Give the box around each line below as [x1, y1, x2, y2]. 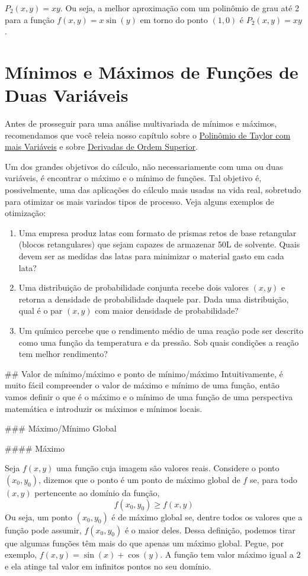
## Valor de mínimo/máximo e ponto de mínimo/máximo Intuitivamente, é [5, 367, 283, 379]
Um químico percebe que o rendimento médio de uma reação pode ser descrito [18, 324, 303, 336]
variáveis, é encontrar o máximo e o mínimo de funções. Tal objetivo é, [5, 172, 262, 184]
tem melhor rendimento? [18, 347, 108, 360]
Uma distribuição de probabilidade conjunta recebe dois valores [18, 281, 249, 294]
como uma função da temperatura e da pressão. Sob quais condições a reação [18, 336, 299, 348]
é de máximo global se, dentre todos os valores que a [111, 510, 303, 523]
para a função [5, 13, 54, 25]
